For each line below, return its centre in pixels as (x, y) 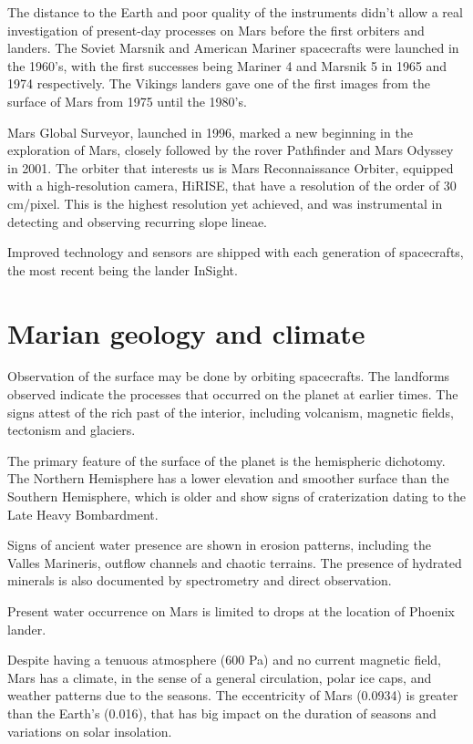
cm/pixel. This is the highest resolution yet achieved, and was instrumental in (225, 203)
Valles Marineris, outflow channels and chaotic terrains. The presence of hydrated (235, 562)
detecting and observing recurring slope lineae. (137, 221)
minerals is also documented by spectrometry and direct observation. (200, 580)
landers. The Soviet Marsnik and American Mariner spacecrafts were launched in (233, 48)
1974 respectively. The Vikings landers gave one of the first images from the (219, 83)
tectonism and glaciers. (72, 430)
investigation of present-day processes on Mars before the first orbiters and (216, 30)
